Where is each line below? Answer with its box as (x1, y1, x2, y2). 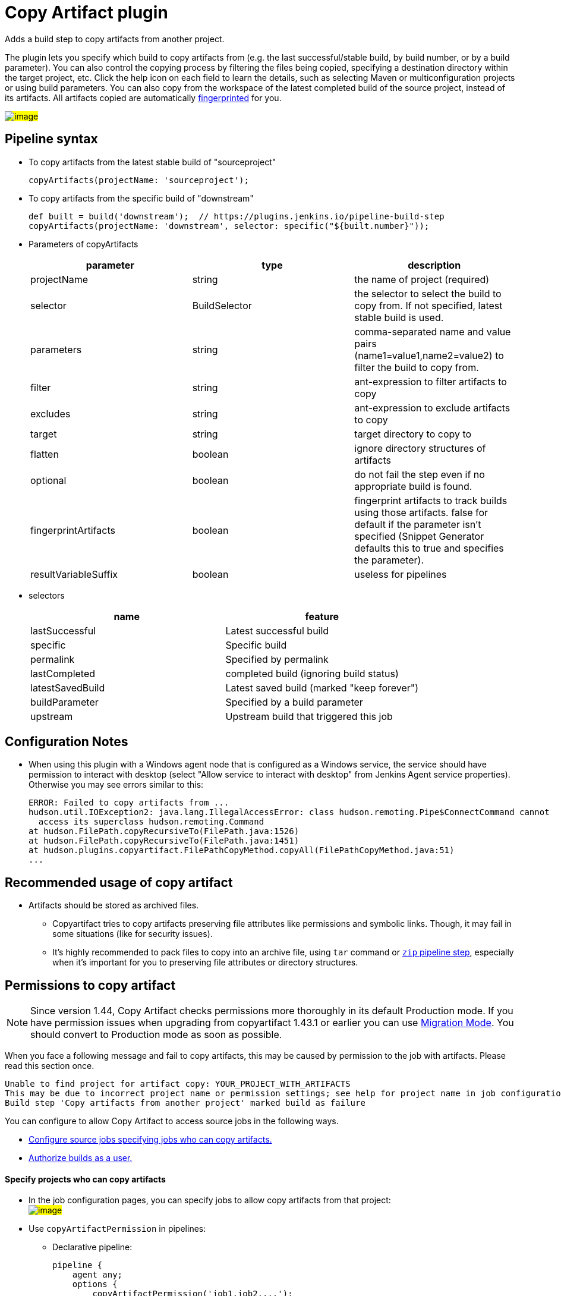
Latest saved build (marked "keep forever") (225, 681, 419, 694)
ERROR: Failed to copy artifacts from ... (29, 798, 229, 808)
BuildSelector (192, 299, 252, 312)
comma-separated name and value (354, 325, 511, 338)
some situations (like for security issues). (52, 929, 213, 939)
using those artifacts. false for (354, 506, 488, 518)
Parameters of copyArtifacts (29, 238, 138, 249)
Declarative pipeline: (52, 1242, 133, 1253)
